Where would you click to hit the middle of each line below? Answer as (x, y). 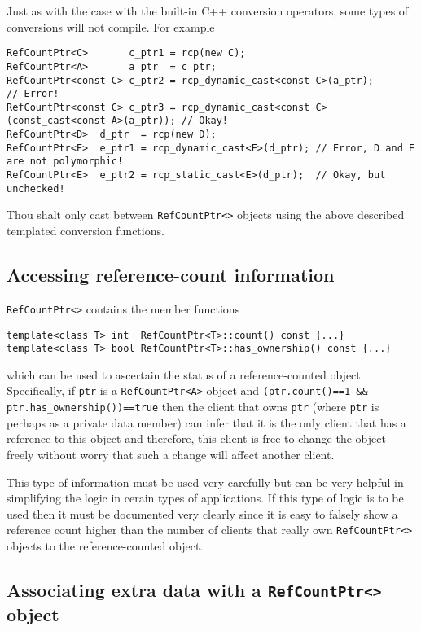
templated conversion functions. (86, 231)
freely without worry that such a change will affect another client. (171, 454)
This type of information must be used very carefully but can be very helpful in (205, 482)
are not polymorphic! (65, 162)
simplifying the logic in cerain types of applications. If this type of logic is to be (205, 498)
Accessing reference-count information (171, 275)
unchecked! (36, 188)
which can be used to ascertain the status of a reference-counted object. (185, 374)
